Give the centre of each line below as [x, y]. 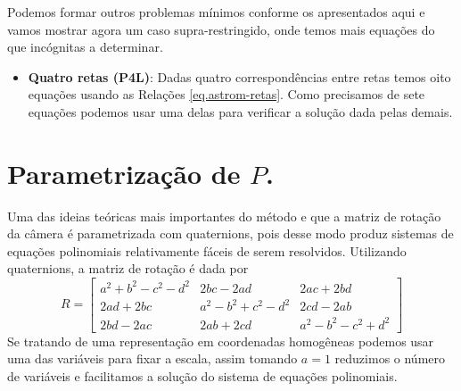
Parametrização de [124, 173]
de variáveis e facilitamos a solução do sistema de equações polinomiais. [202, 375]
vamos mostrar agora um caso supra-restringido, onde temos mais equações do [221, 29]
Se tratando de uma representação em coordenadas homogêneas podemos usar [221, 341]
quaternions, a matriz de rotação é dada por [128, 268]
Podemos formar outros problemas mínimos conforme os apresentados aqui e [216, 12]
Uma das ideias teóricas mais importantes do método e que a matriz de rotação [224, 216]
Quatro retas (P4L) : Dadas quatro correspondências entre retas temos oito [239, 76]
